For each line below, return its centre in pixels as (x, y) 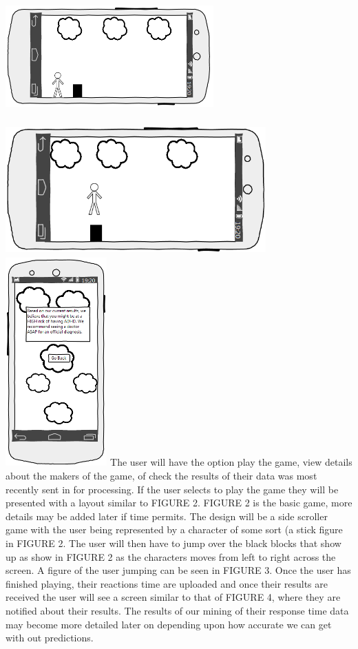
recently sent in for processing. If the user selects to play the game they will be (172, 489)
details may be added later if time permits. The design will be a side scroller (167, 516)
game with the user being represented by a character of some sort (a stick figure (174, 529)
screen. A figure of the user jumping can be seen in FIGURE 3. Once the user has (178, 570)
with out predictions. (50, 638)
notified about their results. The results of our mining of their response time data (177, 611)
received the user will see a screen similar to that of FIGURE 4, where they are (173, 597)
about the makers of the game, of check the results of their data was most (161, 476)
